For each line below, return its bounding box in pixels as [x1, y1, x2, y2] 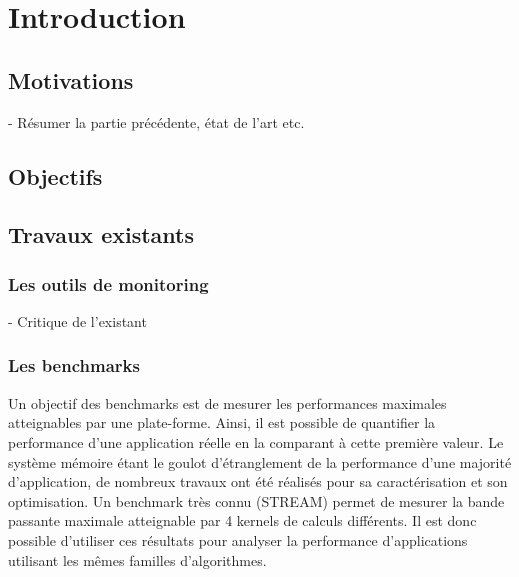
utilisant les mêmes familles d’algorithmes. [8, 549, 267, 570]
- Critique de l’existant [8, 310, 147, 331]
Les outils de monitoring [8, 271, 209, 296]
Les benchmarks [8, 353, 140, 378]
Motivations [8, 64, 134, 95]
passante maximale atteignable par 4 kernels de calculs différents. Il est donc [8, 510, 477, 531]
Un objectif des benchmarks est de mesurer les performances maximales [8, 392, 447, 413]
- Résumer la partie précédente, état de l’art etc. [8, 111, 305, 132]
